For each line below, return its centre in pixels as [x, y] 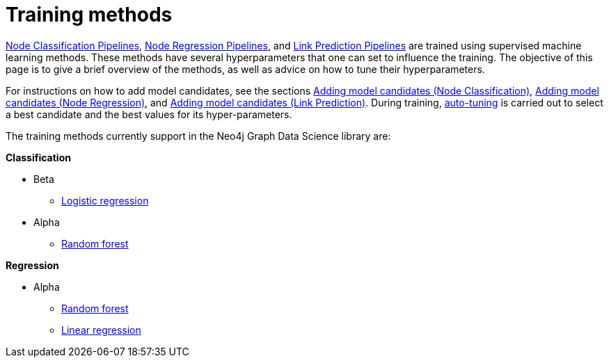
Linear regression [101, 330]
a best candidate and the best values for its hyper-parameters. [149, 114]
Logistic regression [105, 200]
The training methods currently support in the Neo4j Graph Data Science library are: [198, 136]
